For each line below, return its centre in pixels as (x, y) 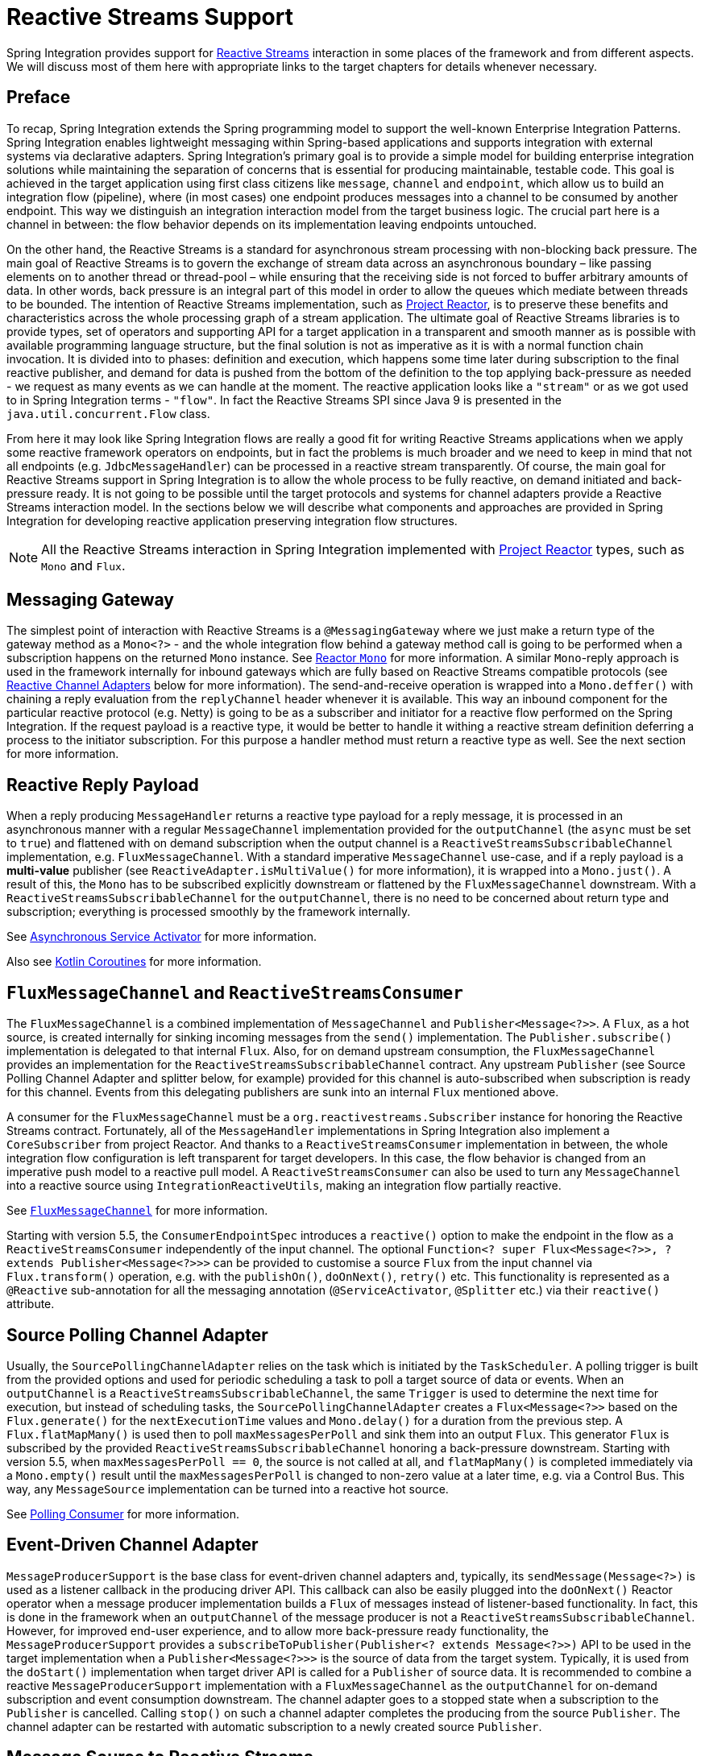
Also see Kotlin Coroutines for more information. (134, 962)
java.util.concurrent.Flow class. (108, 413)
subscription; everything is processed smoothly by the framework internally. (209, 912)
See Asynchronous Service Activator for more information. (162, 937)
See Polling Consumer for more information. (123, 1514)
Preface (39, 97)
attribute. (31, 1304)
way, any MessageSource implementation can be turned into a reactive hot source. (228, 1489)
